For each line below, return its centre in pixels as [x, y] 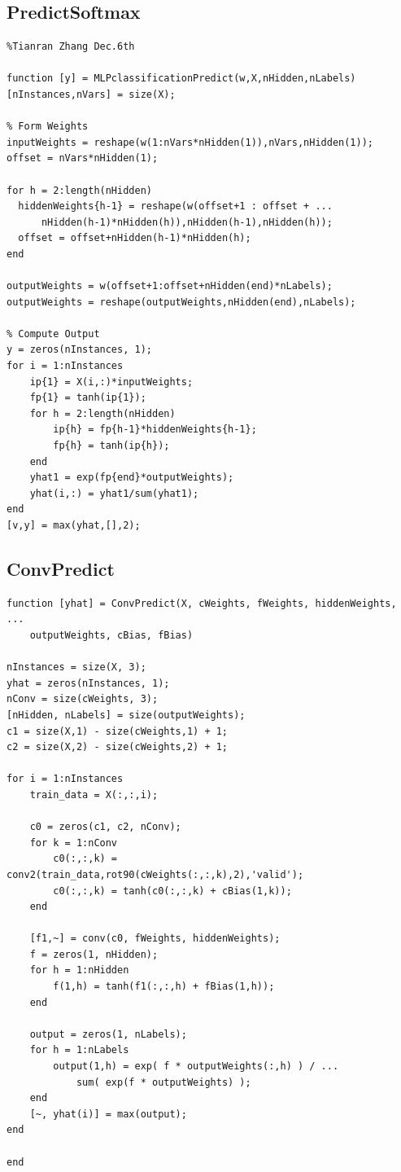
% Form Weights [48, 127]
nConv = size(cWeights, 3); [83, 699]
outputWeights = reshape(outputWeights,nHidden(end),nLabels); [181, 302]
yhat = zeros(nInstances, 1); [88, 683]
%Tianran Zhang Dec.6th [71, 47]
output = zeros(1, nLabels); [108, 1034]
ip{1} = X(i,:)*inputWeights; [111, 382]
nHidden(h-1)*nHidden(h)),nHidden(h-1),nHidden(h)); [187, 222]
